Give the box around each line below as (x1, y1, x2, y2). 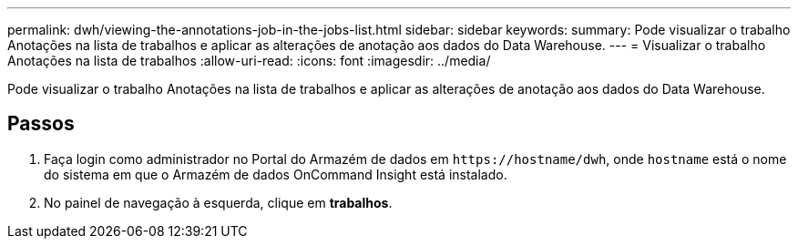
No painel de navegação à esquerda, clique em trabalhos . (44, 194, 393, 210)
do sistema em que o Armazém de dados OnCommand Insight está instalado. (44, 166, 507, 182)
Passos (7, 112, 75, 136)
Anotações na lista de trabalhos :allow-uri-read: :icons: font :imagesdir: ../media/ (7, 53, 491, 68)
